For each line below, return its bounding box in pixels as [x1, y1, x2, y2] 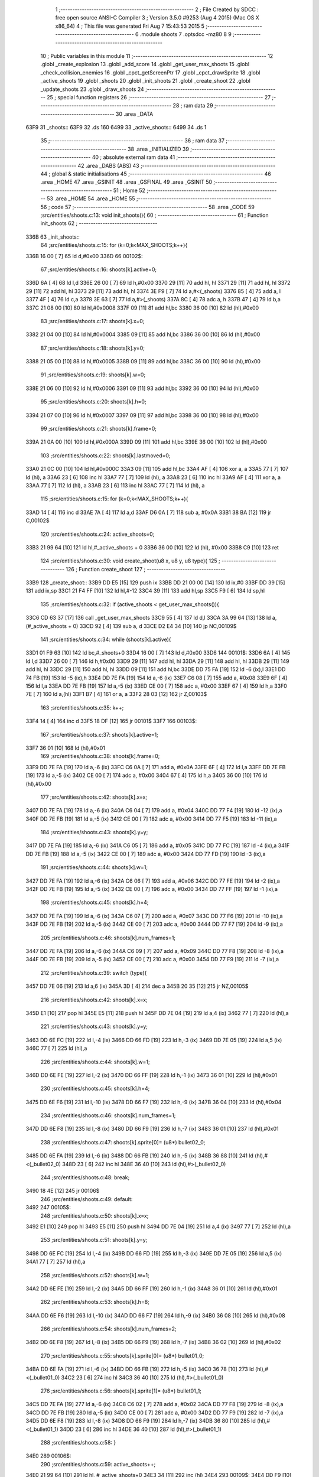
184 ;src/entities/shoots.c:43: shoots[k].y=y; [40, 829, 148, 836]
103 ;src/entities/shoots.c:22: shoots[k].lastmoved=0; [40, 452, 171, 459]
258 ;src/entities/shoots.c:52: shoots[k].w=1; [40, 1271, 150, 1278]
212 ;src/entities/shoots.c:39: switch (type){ [40, 969, 147, 976]
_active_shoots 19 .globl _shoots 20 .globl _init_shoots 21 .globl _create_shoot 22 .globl [40, 77, 250, 84]
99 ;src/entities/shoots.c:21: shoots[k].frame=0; [40, 425, 157, 432]
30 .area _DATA [115, 110, 154, 118]
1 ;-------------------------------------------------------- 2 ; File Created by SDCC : [55, 6, 259, 13]
